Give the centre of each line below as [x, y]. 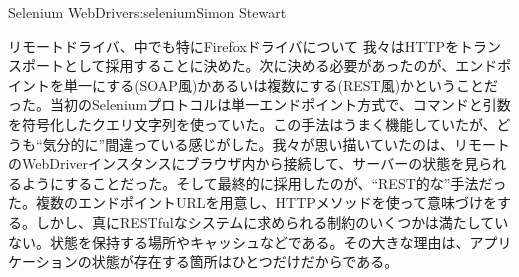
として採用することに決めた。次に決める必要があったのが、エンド [280, 65]
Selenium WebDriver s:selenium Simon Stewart [147, 12]
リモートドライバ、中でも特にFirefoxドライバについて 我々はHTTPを [233, 45]
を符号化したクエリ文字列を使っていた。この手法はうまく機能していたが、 [252, 123]
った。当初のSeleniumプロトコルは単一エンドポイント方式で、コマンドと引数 [259, 104]
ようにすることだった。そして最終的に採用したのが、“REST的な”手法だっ [264, 182]
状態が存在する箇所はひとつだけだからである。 [245, 261]
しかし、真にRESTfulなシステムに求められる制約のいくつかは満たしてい [272, 221]
